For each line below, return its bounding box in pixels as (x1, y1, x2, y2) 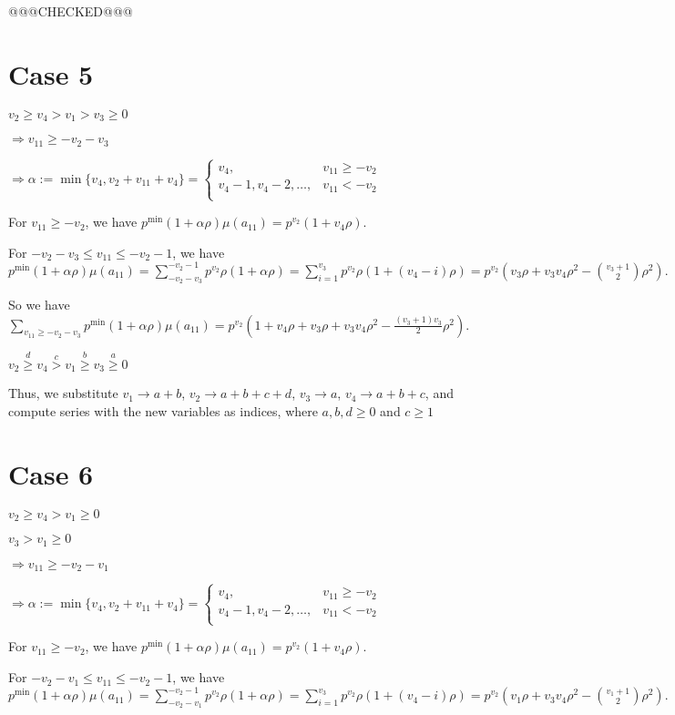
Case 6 (8, 455, 94, 492)
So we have (8, 295, 70, 314)
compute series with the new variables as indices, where (8, 401, 318, 420)
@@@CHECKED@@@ (8, 2, 133, 20)
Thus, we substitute (8, 383, 118, 403)
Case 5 (8, 55, 94, 92)
